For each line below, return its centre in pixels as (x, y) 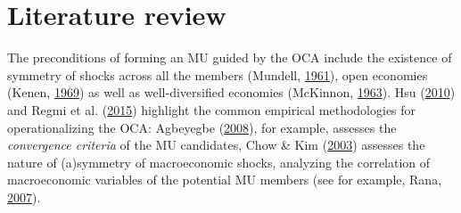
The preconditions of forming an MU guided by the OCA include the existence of (230, 57)
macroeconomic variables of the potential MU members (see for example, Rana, (225, 180)
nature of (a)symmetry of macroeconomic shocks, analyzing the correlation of (219, 162)
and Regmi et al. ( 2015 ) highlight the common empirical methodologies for (212, 109)
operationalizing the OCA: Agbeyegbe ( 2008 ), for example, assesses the (202, 127)
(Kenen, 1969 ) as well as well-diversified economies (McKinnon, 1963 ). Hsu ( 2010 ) (231, 92)
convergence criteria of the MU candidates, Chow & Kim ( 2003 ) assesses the (216, 145)
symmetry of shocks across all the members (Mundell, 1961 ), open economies (218, 74)
